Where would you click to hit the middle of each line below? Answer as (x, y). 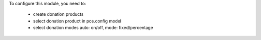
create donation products (58, 14)
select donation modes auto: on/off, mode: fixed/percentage (93, 28)
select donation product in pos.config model (77, 21)
